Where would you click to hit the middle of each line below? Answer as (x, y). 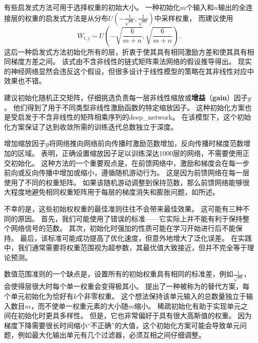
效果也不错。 (25, 81)
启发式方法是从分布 (77, 18)
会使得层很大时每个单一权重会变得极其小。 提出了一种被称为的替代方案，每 (127, 286)
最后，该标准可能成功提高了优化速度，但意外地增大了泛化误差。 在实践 (136, 238)
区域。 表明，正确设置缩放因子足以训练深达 (88, 153)
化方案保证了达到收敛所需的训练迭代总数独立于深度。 (91, 126)
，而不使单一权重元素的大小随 (80, 306)
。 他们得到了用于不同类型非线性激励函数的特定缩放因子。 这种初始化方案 (125, 107)
